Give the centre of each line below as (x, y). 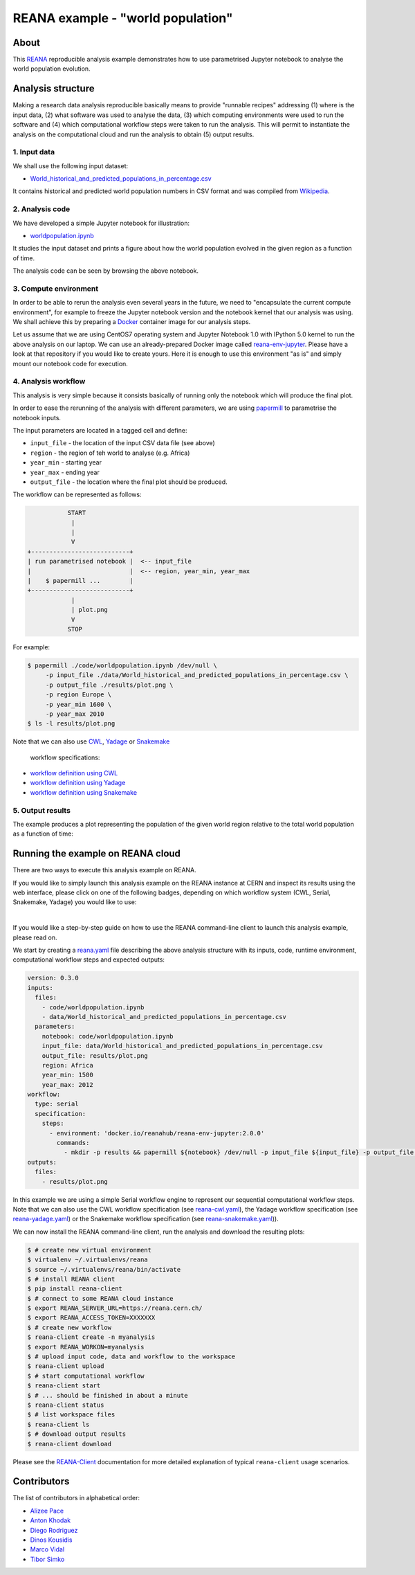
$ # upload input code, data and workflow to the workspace (131, 1357)
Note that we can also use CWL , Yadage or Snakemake (91, 741)
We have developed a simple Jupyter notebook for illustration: (101, 223)
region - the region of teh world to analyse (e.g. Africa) (110, 453)
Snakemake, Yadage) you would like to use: (75, 902)
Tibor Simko (47, 1559)
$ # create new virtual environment (90, 1250)
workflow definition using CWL (74, 773)
